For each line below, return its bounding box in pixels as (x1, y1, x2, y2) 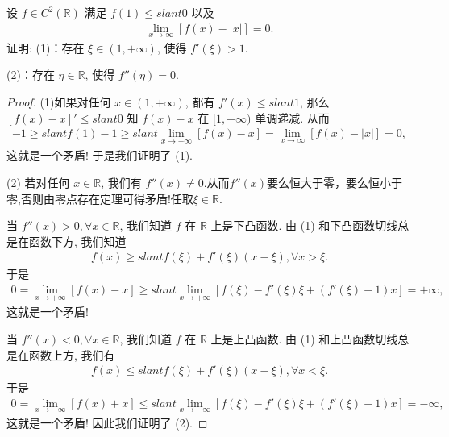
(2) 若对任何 (6, 174, 70, 191)
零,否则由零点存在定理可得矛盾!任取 (6, 189, 193, 206)
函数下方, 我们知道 (28, 232, 127, 249)
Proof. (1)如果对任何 (6, 94, 111, 110)
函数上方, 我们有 (28, 346, 115, 363)
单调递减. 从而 (255, 109, 330, 126)
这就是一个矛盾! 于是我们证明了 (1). (6, 147, 193, 164)
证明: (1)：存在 (6, 39, 85, 56)
